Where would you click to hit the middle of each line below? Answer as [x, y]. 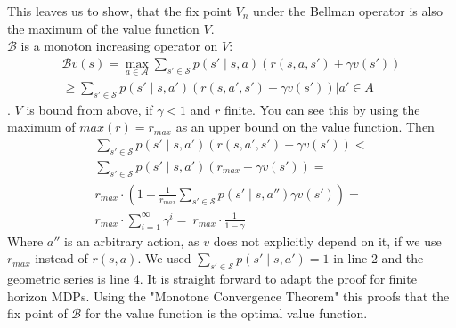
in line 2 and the [379, 258]
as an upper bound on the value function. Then [305, 127]
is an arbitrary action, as [131, 240]
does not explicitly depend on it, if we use [327, 240]
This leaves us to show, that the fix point [119, 11]
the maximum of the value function [103, 28]
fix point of [37, 313]
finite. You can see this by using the [322, 109]
